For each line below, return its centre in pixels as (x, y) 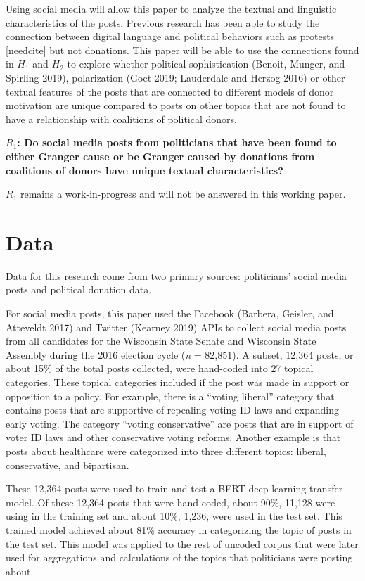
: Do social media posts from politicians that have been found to (177, 142)
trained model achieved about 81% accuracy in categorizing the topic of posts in (179, 529)
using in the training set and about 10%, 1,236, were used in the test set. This (174, 516)
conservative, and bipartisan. (68, 465)
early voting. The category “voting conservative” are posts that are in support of (180, 423)
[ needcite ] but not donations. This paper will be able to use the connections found (182, 50)
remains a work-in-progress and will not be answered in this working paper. (183, 194)
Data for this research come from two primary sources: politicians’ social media (177, 275)
